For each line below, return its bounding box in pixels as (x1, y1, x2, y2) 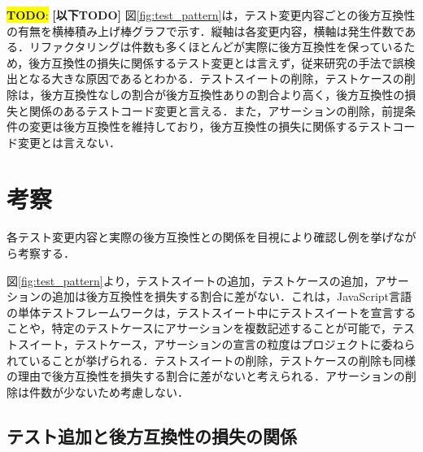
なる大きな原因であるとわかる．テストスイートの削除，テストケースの (28, 70, 404, 87)
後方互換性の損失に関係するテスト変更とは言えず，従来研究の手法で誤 (28, 54, 404, 71)
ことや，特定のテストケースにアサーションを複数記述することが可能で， (7, 319, 392, 337)
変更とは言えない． (17, 133, 120, 150)
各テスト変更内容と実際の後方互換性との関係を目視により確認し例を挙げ (7, 228, 394, 246)
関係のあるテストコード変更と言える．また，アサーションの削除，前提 (28, 102, 405, 119)
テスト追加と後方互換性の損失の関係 (7, 423, 297, 448)
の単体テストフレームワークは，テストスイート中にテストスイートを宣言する (7, 303, 416, 320)
